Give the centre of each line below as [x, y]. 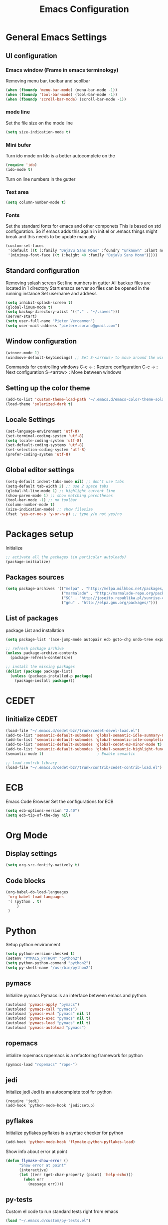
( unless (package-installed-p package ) [52, 676]
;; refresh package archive [35, 648]
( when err [34, 1179]
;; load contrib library [31, 763]
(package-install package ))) [45, 680]
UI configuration [31, 56]
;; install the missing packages [40, 667]
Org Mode [27, 835]
